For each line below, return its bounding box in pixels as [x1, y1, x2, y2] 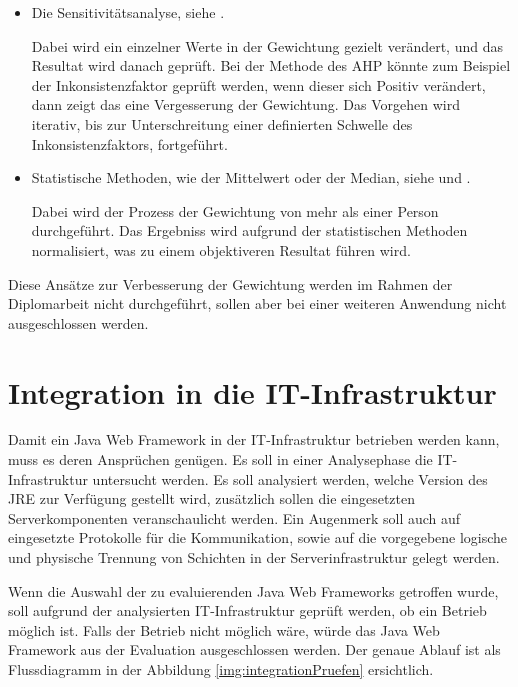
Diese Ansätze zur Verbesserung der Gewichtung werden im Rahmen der [8, 273, 453, 294]
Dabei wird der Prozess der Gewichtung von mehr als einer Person [31, 200, 439, 221]
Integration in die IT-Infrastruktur [8, 371, 497, 412]
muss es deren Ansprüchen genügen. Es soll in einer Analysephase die [8, 449, 433, 470]
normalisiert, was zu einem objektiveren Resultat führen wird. [31, 239, 411, 260]
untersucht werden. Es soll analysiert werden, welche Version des [92, 468, 488, 489]
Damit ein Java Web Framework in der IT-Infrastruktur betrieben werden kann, [8, 429, 500, 450]
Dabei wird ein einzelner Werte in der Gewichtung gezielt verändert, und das [31, 35, 503, 56]
